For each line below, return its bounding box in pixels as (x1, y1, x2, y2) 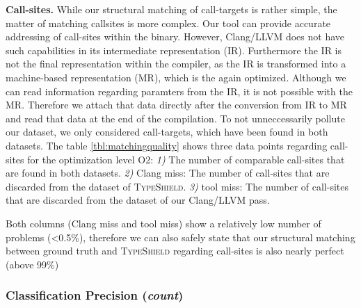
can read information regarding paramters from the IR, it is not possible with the (6, 83, 353, 98)
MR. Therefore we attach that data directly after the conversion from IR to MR (6, 97, 347, 112)
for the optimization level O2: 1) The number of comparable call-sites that (27, 152, 345, 166)
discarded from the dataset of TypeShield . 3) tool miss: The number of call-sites (6, 179, 348, 193)
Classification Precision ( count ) (6, 286, 184, 304)
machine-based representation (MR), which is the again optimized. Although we (6, 70, 346, 84)
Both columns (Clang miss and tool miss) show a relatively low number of (6, 216, 321, 230)
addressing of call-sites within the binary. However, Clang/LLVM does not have (6, 29, 345, 44)
